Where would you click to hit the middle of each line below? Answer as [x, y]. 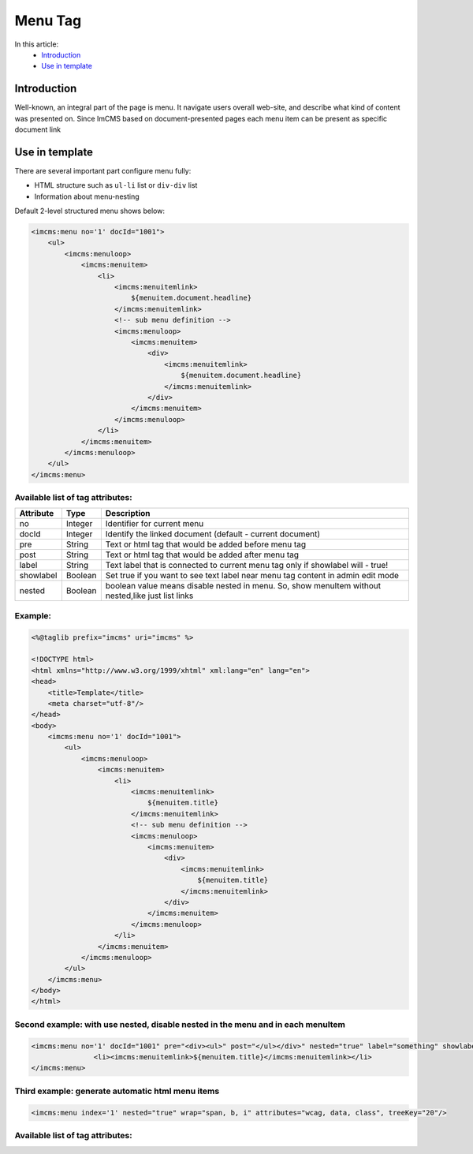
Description [128, 514]
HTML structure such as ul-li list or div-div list [116, 185]
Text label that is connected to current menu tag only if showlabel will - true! [247, 566]
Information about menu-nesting [87, 196]
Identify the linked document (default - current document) [213, 534]
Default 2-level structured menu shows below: [90, 211]
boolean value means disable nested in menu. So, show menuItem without [243, 586]
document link [38, 129]
